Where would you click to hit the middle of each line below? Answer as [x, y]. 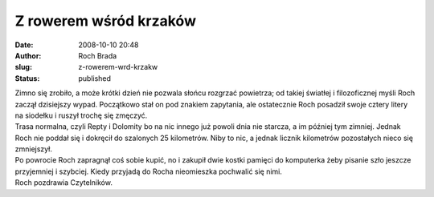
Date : [24, 45]
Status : [27, 78]
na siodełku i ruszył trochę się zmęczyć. [81, 115]
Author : [28, 55]
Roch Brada [98, 55]
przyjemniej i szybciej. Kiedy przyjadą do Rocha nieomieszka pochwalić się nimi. [149, 171]
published [95, 78]
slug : [23, 67]
